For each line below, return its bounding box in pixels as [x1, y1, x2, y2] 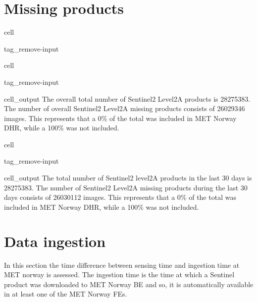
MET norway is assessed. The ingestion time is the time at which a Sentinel [4, 269, 235, 280]
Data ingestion [4, 231, 106, 251]
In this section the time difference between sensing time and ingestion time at [4, 259, 240, 270]
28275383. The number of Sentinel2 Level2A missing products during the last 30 [4, 182, 248, 192]
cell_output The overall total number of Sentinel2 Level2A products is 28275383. [4, 93, 251, 104]
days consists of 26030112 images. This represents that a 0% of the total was [4, 192, 236, 202]
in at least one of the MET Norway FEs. [4, 289, 127, 299]
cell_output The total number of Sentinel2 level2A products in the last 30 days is [4, 173, 252, 183]
